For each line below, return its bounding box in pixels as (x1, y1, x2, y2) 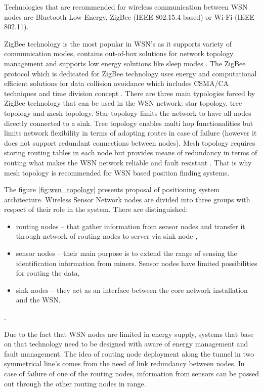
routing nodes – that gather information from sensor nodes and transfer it (16, 221, 245, 231)
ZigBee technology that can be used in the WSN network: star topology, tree (4, 98, 242, 108)
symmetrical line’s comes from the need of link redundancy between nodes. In (4, 358, 245, 369)
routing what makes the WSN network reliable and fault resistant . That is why (4, 157, 252, 167)
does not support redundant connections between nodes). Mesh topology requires (4, 137, 255, 148)
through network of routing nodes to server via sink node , (16, 231, 198, 241)
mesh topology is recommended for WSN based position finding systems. (4, 167, 230, 178)
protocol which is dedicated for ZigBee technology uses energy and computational (4, 68, 257, 78)
